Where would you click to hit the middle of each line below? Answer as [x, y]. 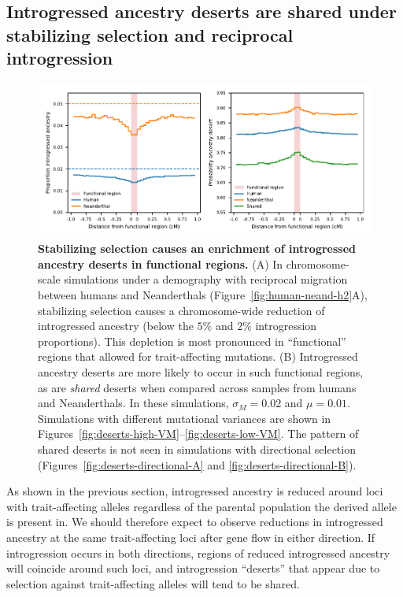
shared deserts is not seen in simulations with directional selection [197, 449]
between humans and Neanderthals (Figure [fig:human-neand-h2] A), [203, 295]
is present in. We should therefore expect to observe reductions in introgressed [195, 522]
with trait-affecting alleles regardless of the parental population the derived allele [201, 506]
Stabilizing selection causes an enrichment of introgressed [197, 248]
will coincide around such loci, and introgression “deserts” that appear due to [193, 568]
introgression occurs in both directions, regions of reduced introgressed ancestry [198, 553]
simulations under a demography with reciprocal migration [206, 279]
